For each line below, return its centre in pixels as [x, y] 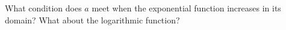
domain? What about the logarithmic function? [92, 19]
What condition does [43, 8]
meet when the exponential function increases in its [186, 8]
